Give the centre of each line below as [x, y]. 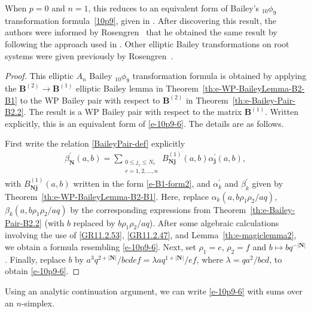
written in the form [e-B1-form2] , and [142, 183]
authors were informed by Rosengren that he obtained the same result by [141, 32]
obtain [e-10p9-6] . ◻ [42, 271]
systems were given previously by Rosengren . [89, 55]
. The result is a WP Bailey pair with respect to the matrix [133, 112]
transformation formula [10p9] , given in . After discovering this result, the [141, 20]
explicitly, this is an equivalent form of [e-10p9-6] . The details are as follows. [144, 123]
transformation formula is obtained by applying [219, 76]
